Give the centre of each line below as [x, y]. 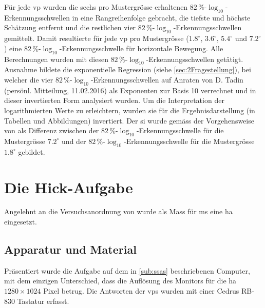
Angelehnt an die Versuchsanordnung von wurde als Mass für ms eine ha [118, 211]
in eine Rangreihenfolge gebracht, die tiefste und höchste [161, 17]
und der [74, 141]
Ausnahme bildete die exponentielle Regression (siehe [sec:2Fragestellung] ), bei [128, 69]
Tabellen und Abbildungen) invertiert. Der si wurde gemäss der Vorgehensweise [129, 120]
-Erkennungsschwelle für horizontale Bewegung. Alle [141, 48]
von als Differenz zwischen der [52, 130]
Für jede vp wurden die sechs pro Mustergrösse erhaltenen [96, 7]
